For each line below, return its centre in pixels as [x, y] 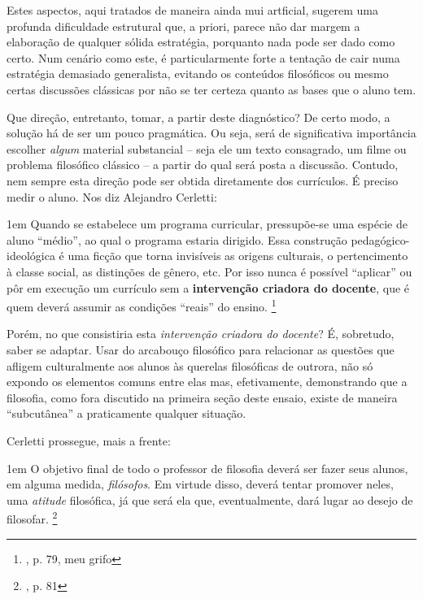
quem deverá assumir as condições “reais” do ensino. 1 [142, 305]
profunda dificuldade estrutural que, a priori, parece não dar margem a [183, 26]
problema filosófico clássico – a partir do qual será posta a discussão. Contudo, [203, 165]
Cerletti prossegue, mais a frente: [89, 440]
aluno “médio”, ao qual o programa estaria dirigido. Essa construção [177, 239]
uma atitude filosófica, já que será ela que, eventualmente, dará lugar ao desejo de [210, 499]
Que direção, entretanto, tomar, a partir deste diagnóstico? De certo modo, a [198, 117]
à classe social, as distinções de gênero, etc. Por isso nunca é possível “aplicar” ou [209, 271]
